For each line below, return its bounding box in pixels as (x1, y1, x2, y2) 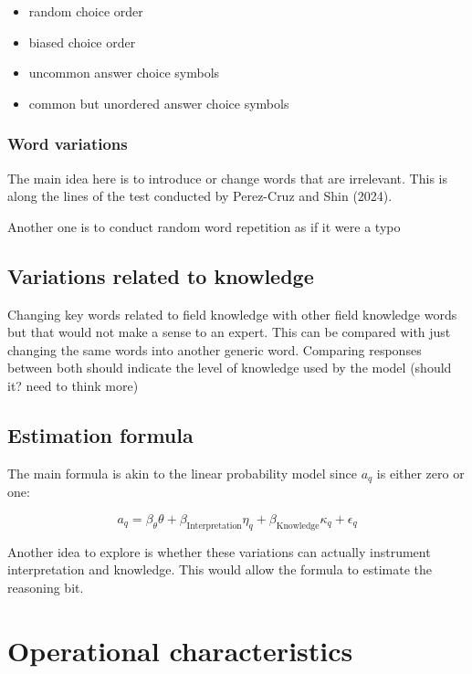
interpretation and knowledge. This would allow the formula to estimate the (7, 560, 432, 579)
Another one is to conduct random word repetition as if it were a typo (7, 216, 401, 236)
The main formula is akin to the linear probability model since (7, 463, 357, 482)
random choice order (28, 2, 143, 20)
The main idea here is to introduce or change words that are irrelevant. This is (7, 168, 447, 187)
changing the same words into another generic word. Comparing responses (7, 340, 422, 359)
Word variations (7, 132, 128, 155)
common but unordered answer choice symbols (28, 93, 289, 112)
